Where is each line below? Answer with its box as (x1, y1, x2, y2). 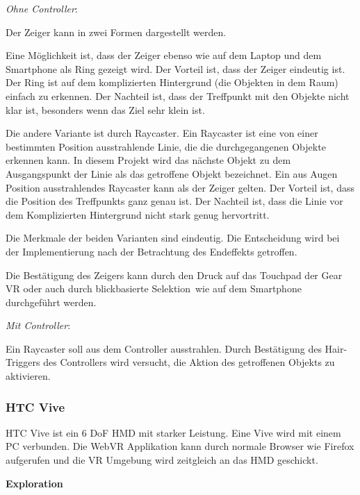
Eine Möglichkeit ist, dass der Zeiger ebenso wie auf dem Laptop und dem (6, 48, 322, 62)
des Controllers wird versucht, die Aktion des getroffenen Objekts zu (43, 355, 335, 369)
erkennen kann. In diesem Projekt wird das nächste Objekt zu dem (6, 153, 291, 167)
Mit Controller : (6, 318, 71, 333)
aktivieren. (6, 369, 51, 383)
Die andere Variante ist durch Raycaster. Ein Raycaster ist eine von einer (6, 126, 318, 140)
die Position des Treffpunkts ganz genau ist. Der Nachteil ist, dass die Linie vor (6, 194, 343, 208)
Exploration (6, 476, 63, 490)
